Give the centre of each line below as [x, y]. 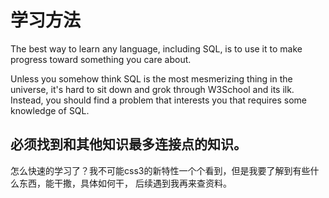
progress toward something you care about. [101, 59]
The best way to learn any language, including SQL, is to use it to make [156, 48]
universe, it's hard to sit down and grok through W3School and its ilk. [152, 89]
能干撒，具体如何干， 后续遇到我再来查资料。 [138, 183]
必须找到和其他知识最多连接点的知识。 [128, 144]
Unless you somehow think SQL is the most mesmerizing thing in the [151, 78]
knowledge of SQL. [50, 110]
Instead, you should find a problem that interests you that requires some [158, 100]
